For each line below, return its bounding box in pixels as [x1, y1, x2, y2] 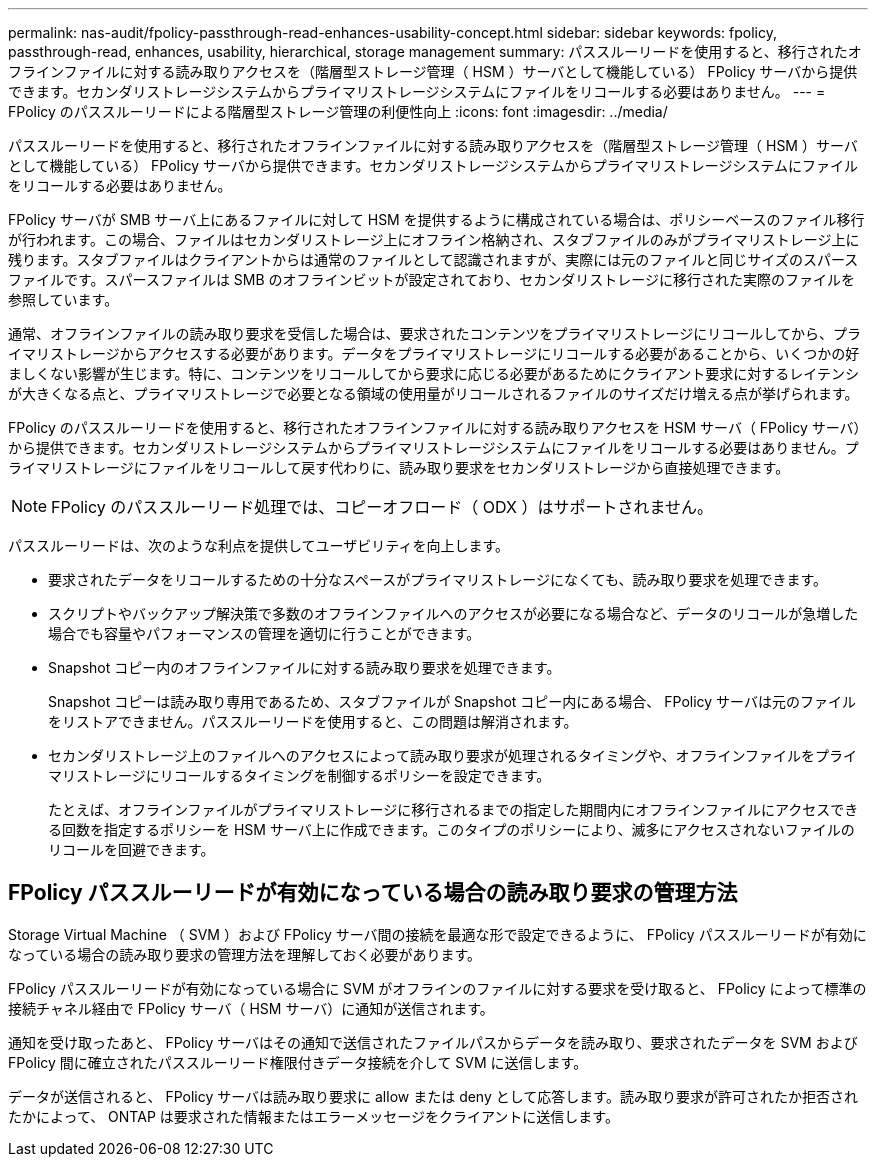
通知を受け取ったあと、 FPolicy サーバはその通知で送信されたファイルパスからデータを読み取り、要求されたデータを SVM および [8, 1033, 858, 1051]
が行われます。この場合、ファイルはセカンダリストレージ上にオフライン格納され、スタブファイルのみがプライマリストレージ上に [8, 231, 860, 248]
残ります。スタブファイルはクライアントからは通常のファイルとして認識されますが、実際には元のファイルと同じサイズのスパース [8, 251, 859, 268]
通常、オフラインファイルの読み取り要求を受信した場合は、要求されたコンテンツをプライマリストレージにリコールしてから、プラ [8, 325, 861, 342]
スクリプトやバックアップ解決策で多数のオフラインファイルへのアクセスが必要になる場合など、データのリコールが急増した [48, 605, 859, 622]
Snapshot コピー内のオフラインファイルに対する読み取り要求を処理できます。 [48, 659, 561, 676]
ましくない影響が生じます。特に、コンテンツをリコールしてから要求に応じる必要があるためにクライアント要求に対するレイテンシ [8, 365, 859, 382]
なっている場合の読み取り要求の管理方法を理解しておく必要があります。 [8, 945, 482, 963]
